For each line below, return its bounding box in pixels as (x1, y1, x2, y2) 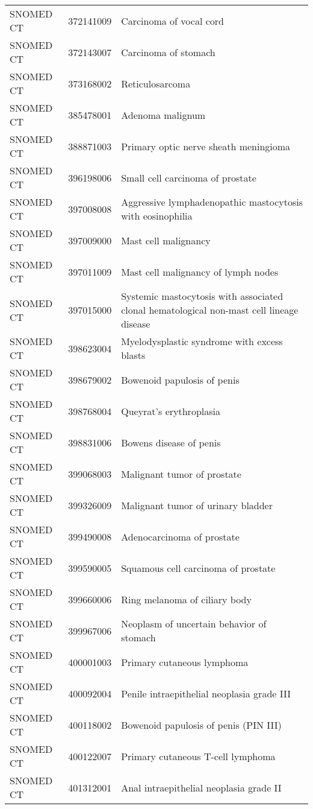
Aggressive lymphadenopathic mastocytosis (121, 195, 303, 209)
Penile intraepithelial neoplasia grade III (121, 686, 291, 700)
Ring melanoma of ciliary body (121, 592, 252, 606)
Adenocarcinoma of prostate (121, 529, 240, 544)
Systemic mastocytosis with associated (121, 289, 284, 303)
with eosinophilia (121, 209, 193, 223)
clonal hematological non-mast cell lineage (121, 303, 299, 317)
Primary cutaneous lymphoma (121, 655, 249, 669)
